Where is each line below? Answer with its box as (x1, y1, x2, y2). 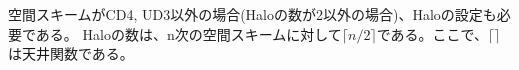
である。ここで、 (376, 23, 489, 44)
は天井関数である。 (8, 43, 134, 64)
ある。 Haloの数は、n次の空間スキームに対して (35, 23, 342, 44)
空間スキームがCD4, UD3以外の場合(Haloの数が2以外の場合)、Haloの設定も (8, 4, 497, 24)
